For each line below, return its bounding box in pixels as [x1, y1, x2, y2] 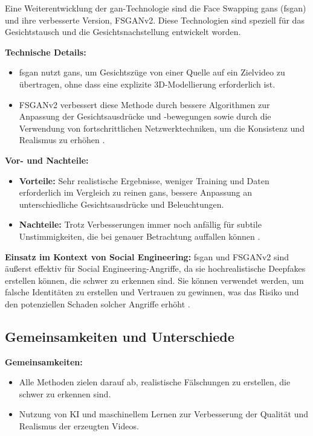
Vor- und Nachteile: [5, 153, 89, 166]
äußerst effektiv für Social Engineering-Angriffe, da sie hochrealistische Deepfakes [5, 262, 306, 275]
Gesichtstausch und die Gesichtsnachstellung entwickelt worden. [5, 25, 241, 38]
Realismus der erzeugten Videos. [19, 420, 139, 432]
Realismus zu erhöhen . [19, 133, 105, 146]
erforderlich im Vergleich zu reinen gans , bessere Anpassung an [19, 186, 253, 199]
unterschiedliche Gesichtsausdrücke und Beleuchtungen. [19, 197, 224, 210]
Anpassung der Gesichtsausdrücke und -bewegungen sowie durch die [19, 110, 271, 123]
